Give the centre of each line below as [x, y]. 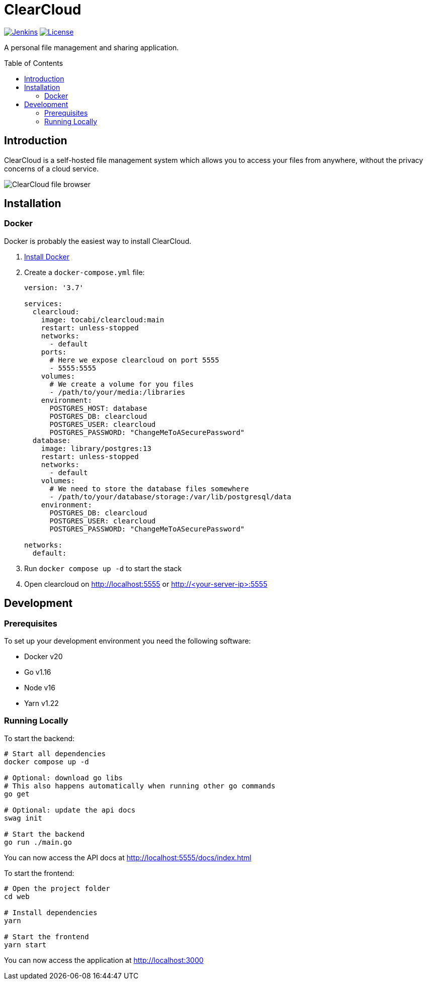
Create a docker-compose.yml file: [84, 272]
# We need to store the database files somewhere [149, 488]
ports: [54, 352]
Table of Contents [34, 63]
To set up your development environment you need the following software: [127, 641]
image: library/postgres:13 [96, 448]
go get [17, 794]
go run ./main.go [38, 842]
